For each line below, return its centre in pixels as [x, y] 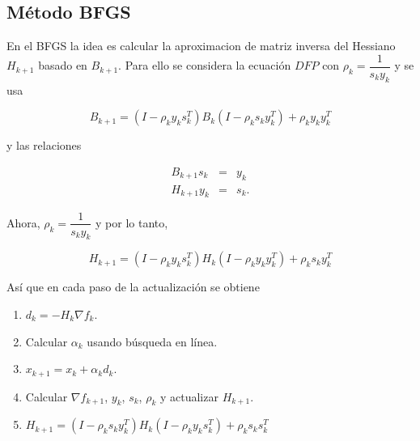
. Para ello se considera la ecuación [205, 65]
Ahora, [23, 222]
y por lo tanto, [132, 222]
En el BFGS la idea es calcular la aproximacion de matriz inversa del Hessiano [201, 46]
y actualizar [189, 396]
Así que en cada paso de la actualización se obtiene [133, 287]
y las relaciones [44, 145]
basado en [63, 65]
